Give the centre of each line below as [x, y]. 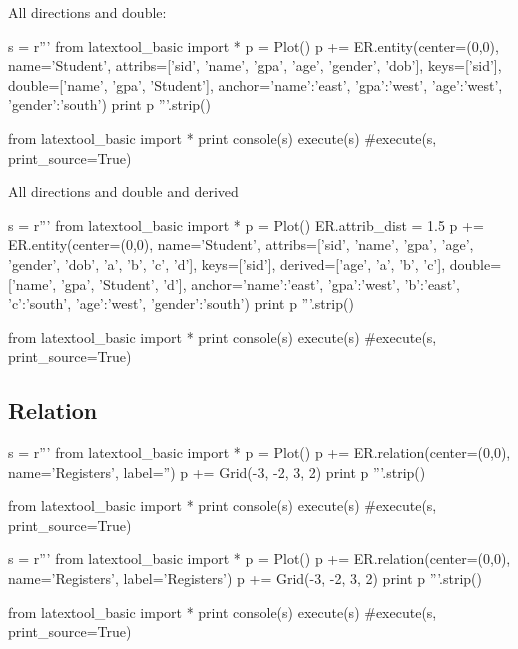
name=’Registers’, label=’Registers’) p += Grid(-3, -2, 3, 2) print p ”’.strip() [245, 578]
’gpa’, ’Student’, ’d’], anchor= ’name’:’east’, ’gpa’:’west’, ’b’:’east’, [260, 283]
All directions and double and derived [123, 191]
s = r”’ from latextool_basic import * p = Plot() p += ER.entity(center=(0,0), [253, 45]
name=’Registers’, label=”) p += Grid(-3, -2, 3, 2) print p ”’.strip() [217, 471]
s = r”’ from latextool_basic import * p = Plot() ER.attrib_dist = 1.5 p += [246, 224]
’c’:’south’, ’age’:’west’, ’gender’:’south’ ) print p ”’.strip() [181, 303]
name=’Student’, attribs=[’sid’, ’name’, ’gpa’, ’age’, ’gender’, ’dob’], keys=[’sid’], [255, 65]
